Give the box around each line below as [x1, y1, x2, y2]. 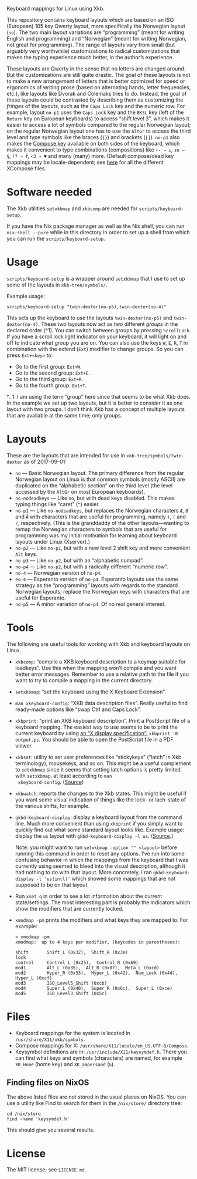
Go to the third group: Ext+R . [15, 375, 84, 382]
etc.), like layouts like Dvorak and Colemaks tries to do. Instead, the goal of [6, 90, 187, 97]
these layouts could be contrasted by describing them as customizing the [6, 96, 184, 103]
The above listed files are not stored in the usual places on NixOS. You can [6, 1093, 186, 1100]
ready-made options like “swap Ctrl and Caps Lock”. [15, 706, 141, 713]
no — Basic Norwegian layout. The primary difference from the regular [15, 469, 185, 476]
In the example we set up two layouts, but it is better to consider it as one [6, 399, 183, 406]
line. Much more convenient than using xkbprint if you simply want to [15, 820, 183, 827]
